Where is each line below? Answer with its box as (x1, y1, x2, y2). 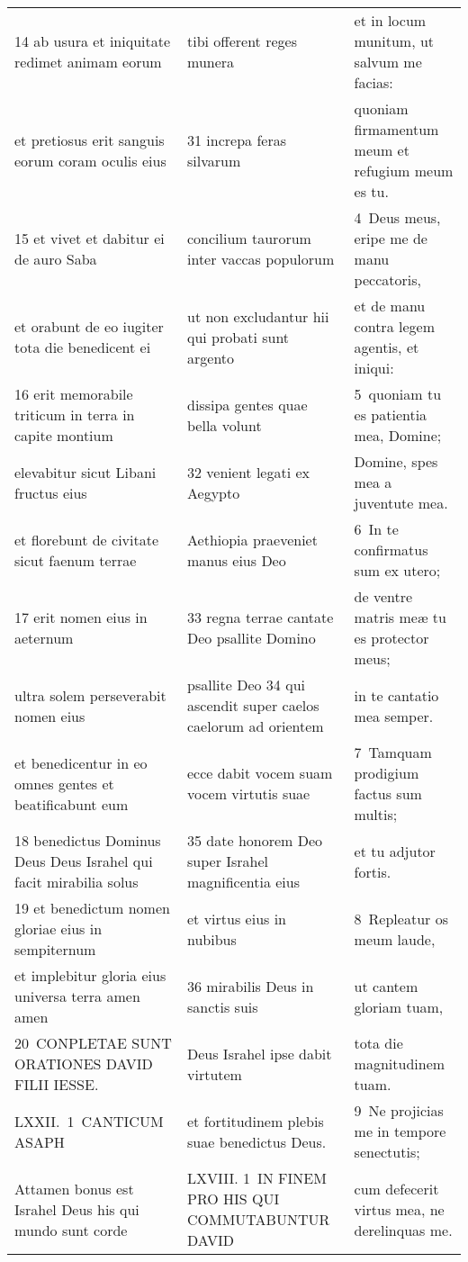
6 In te (354, 518, 399, 539)
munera (187, 51, 235, 72)
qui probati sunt (187, 326, 290, 347)
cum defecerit (354, 1177, 439, 1199)
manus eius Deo (187, 549, 286, 571)
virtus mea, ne (354, 1198, 445, 1220)
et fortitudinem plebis (187, 1110, 324, 1131)
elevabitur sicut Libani (14, 461, 157, 482)
